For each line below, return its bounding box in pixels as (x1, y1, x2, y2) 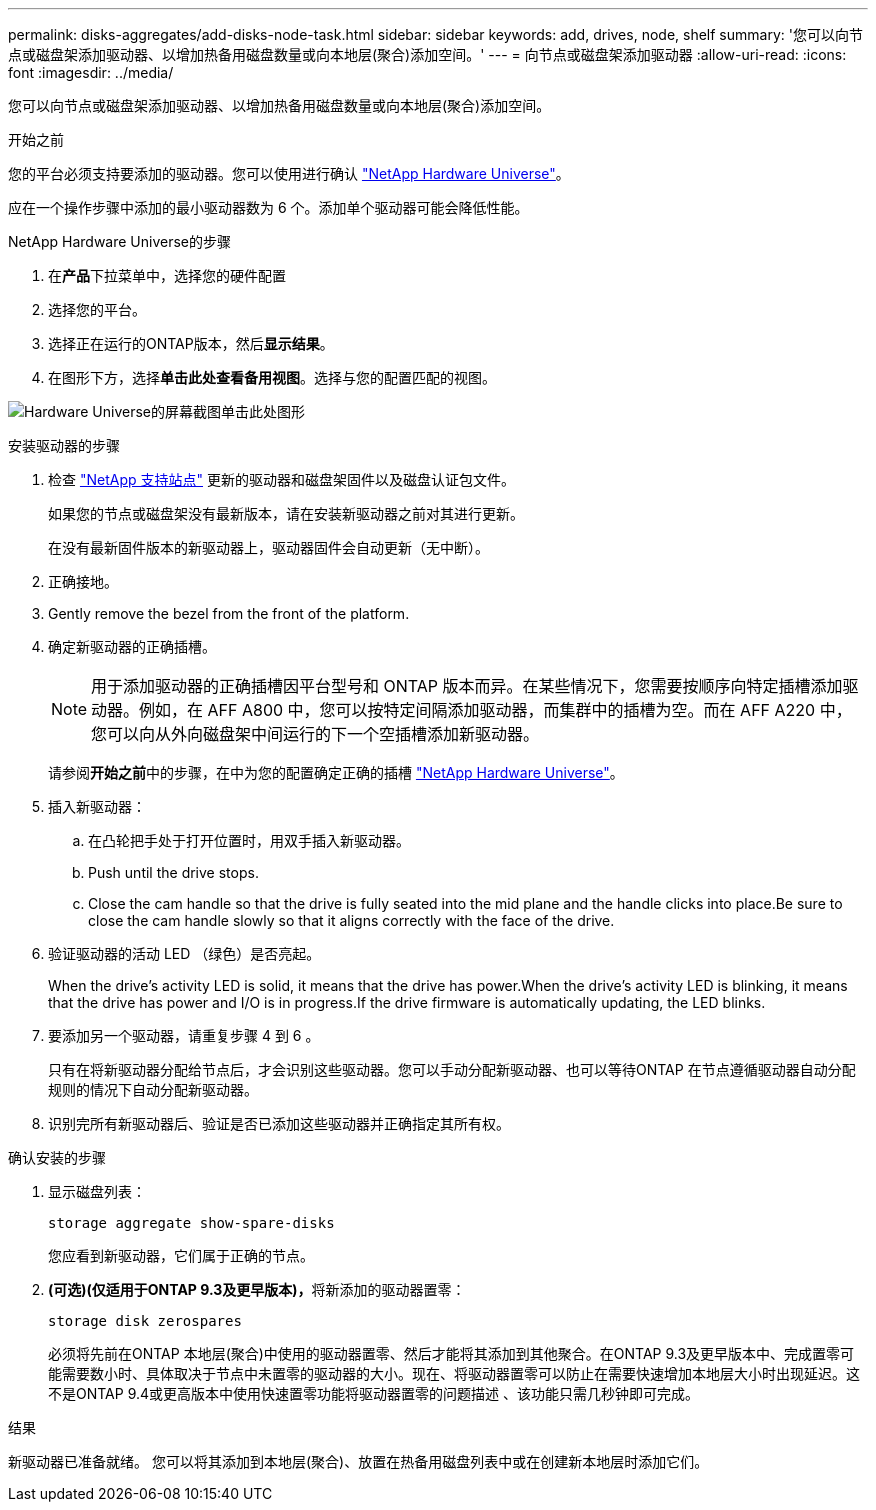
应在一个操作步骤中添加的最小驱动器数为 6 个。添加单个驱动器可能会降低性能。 (8, 199, 529, 216)
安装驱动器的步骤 (8, 437, 120, 454)
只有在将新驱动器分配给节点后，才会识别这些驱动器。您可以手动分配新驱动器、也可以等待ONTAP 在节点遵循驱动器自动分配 (48, 1061, 856, 1078)
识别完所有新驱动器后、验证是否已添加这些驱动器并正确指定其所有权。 (48, 1115, 510, 1132)
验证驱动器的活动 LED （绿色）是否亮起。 (48, 945, 321, 962)
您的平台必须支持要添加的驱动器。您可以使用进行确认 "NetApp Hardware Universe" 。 (8, 165, 570, 182)
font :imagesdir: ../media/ (8, 64, 174, 81)
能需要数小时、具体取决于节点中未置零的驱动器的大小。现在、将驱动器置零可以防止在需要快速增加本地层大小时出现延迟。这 (48, 1365, 860, 1382)
